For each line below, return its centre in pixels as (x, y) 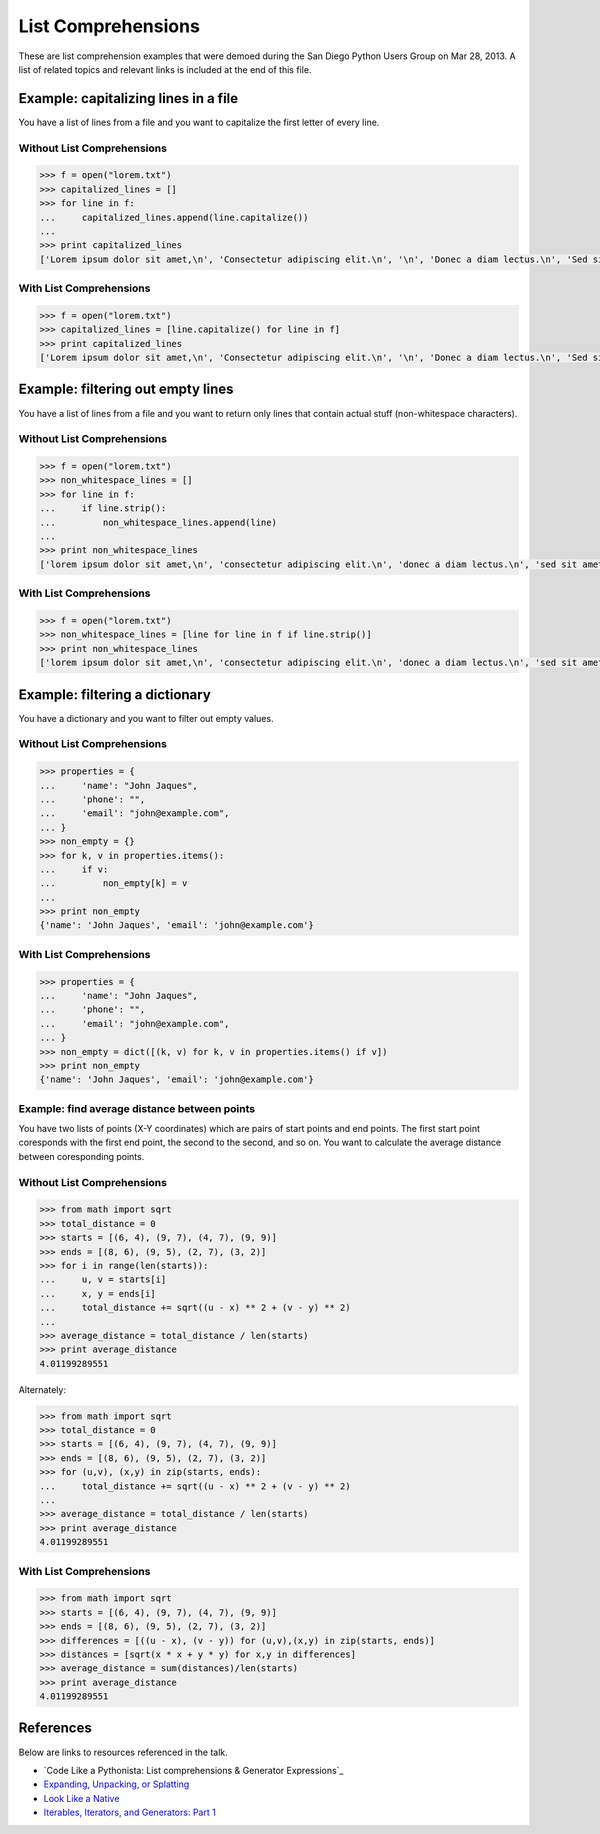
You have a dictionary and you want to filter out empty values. (146, 718)
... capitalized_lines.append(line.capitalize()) (174, 217)
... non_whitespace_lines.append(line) (158, 522)
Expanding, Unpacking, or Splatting (116, 1784)
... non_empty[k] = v (113, 883)
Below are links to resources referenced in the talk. (123, 1752)
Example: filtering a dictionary (115, 694)
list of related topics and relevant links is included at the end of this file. (165, 69)
